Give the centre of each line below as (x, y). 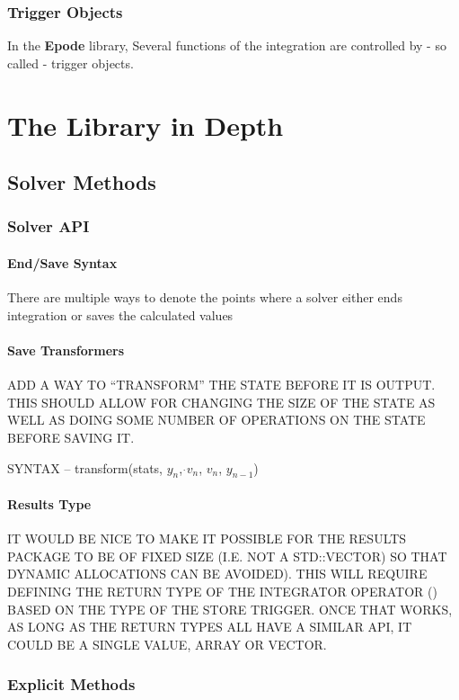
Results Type (49, 503)
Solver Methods (82, 182)
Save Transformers (66, 350)
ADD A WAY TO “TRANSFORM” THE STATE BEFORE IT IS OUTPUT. (221, 385)
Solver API (49, 226)
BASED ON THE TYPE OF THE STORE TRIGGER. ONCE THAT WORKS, (230, 609)
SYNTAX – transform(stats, (85, 467)
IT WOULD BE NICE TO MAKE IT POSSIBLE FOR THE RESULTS (207, 538)
